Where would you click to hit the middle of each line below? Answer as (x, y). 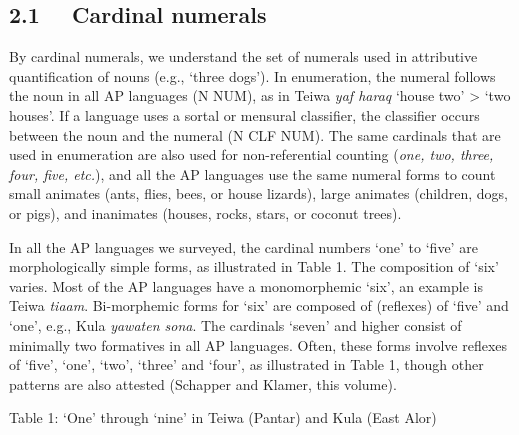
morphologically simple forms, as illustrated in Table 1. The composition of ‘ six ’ (254, 266)
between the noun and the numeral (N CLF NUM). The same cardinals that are (255, 134)
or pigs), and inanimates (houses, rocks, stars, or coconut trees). (205, 212)
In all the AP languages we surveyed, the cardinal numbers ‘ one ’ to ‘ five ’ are (243, 246)
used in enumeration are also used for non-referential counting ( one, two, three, (251, 154)
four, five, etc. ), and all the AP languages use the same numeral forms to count (252, 173)
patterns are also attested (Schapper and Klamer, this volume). (203, 383)
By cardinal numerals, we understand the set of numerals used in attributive (243, 56)
